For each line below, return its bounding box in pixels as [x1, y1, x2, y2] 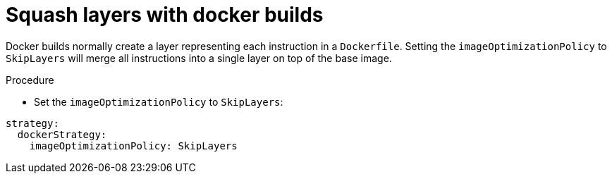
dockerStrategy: [17, 128, 107, 140]
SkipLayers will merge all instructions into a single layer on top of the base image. [6, 51, 392, 64]
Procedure [6, 73, 54, 86]
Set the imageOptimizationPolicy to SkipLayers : [34, 95, 283, 108]
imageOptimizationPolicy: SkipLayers [29, 140, 238, 152]
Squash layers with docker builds [6, 3, 324, 27]
